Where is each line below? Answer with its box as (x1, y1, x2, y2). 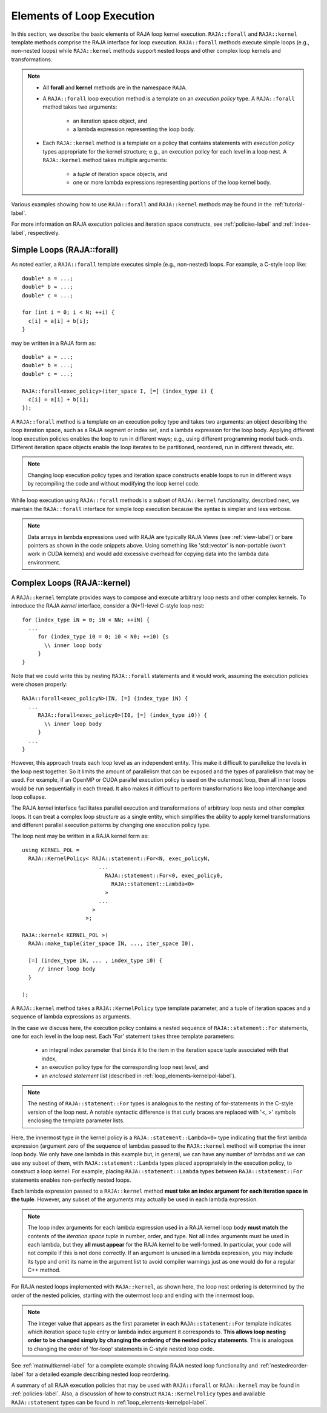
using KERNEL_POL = (22, 847, 80, 853)
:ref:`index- (283, 220, 311, 228)
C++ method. (27, 1266, 61, 1274)
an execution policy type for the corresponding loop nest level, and (41, 1063, 209, 1071)
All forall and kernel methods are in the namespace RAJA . (42, 84, 187, 91)
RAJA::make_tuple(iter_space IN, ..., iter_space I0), (28, 940, 195, 947)
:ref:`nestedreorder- (259, 1362, 309, 1369)
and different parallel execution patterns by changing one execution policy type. (11, 821, 211, 828)
